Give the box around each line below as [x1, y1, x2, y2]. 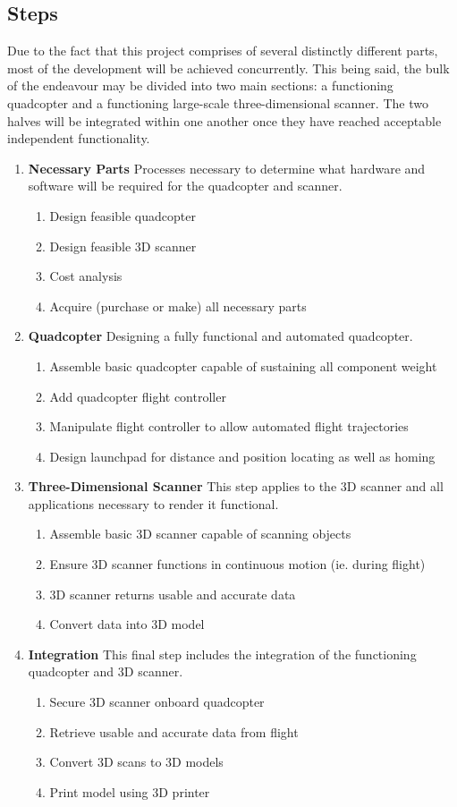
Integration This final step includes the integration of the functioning [28, 644, 417, 663]
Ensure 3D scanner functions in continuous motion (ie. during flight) [49, 555, 426, 573]
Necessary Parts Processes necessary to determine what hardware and [28, 158, 426, 177]
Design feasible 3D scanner [49, 236, 197, 255]
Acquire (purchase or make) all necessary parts [49, 296, 307, 315]
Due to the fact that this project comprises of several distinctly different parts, [7, 41, 438, 60]
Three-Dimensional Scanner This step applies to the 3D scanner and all [28, 477, 444, 496]
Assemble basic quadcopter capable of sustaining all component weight [49, 356, 437, 375]
